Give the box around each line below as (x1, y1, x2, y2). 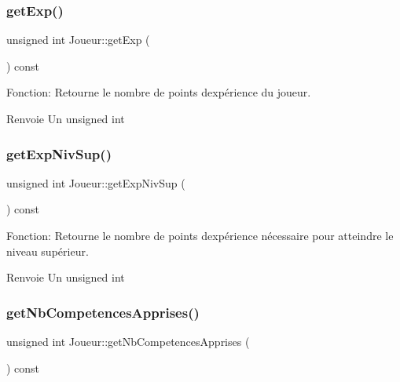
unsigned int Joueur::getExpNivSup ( (6, 174, 185, 191)
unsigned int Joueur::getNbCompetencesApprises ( (6, 333, 250, 349)
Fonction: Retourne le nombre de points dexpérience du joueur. (6, 84, 311, 100)
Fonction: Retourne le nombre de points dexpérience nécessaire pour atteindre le (6, 227, 394, 243)
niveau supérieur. (6, 242, 89, 259)
